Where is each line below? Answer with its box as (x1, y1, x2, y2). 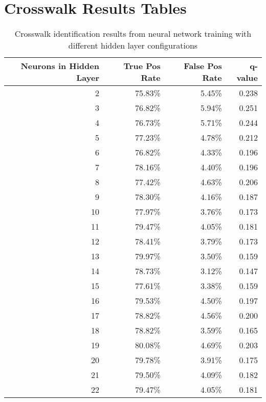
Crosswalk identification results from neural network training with (14, 28, 252, 40)
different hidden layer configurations (68, 39, 198, 52)
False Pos (184, 60, 222, 72)
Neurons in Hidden (20, 60, 99, 72)
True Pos (123, 60, 161, 72)
